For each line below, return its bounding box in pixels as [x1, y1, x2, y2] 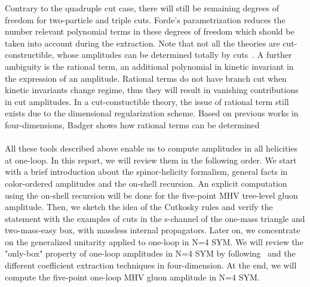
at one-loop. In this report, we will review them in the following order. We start [5, 153, 297, 166]
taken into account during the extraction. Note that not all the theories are [5, 36, 280, 49]
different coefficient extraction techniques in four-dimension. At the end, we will [5, 259, 297, 271]
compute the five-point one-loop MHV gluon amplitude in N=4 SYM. [5, 270, 260, 283]
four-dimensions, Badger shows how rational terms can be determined [5, 118, 260, 131]
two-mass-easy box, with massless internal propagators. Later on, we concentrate [5, 224, 300, 236]
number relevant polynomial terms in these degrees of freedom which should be [5, 25, 294, 38]
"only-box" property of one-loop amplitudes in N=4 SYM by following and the [5, 247, 296, 260]
